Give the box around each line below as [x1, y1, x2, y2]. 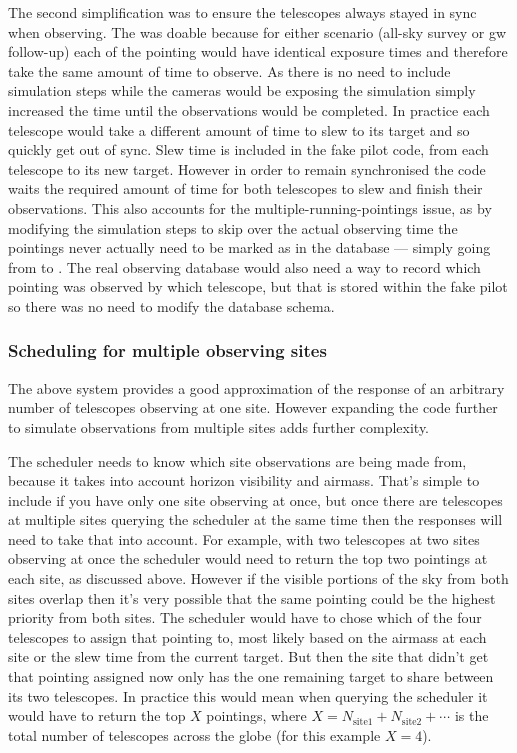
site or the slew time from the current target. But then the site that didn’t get [8, 646, 489, 667]
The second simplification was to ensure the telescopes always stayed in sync [8, 2, 477, 22]
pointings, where [206, 705, 307, 726]
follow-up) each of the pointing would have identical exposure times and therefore [8, 41, 508, 62]
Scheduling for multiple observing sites [8, 338, 327, 363]
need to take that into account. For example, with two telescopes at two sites [8, 528, 480, 549]
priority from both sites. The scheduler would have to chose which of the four [8, 607, 482, 628]
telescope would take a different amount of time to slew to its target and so [8, 119, 470, 140]
